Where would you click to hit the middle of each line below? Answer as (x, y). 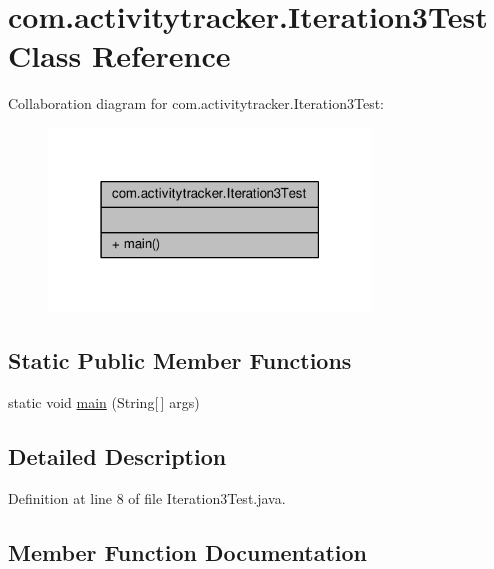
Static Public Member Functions (180, 359)
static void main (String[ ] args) (104, 401)
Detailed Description (117, 455)
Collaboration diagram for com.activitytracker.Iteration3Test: (196, 103)
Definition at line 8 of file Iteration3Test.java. (147, 497)
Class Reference (119, 55)
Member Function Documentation (188, 551)
